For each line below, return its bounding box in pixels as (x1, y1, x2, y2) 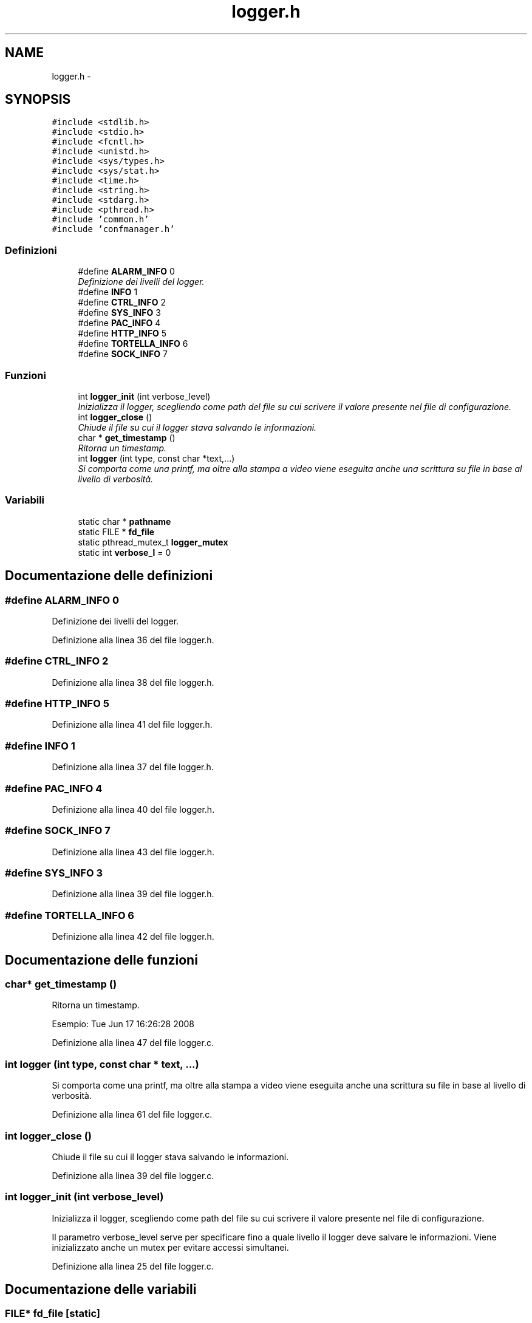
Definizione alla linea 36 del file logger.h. (52, 634, 214, 645)
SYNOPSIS (5, 92, 71, 108)
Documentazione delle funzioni (5, 952, 198, 968)
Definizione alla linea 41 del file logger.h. (52, 719, 213, 730)
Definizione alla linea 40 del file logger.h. (52, 804, 215, 815)
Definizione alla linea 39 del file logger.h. (52, 889, 214, 900)
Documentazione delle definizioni (5, 568, 213, 584)
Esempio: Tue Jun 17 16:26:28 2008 (52, 1019, 195, 1030)
